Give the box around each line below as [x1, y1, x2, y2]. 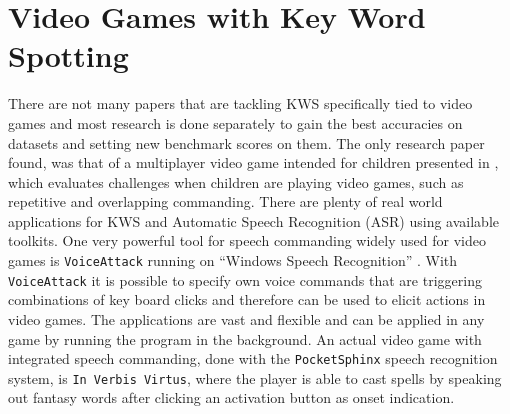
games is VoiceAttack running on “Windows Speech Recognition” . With [8, 250, 458, 271]
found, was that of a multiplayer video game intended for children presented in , [8, 152, 499, 173]
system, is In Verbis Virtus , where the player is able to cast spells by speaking [8, 367, 502, 388]
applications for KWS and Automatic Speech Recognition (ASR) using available [8, 210, 500, 231]
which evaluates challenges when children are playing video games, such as [8, 171, 464, 192]
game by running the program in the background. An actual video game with [8, 328, 482, 349]
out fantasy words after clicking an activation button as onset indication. [8, 387, 455, 408]
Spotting [8, 35, 129, 76]
